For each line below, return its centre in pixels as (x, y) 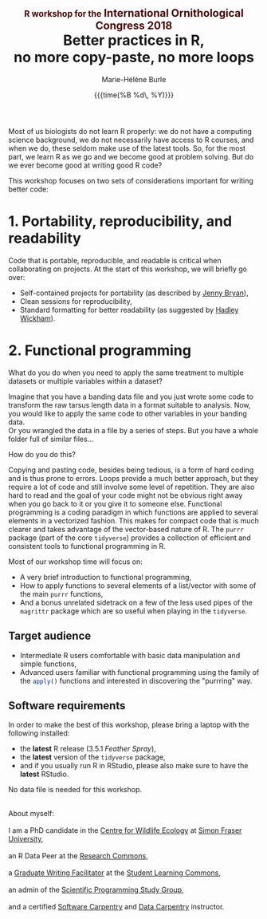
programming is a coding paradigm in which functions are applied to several (133, 512)
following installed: (39, 733)
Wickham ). (37, 318)
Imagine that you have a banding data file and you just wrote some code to (131, 396)
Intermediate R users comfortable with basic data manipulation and (130, 655)
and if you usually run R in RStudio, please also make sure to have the (134, 766)
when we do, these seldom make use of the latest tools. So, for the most (127, 148)
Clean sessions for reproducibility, (76, 301)
